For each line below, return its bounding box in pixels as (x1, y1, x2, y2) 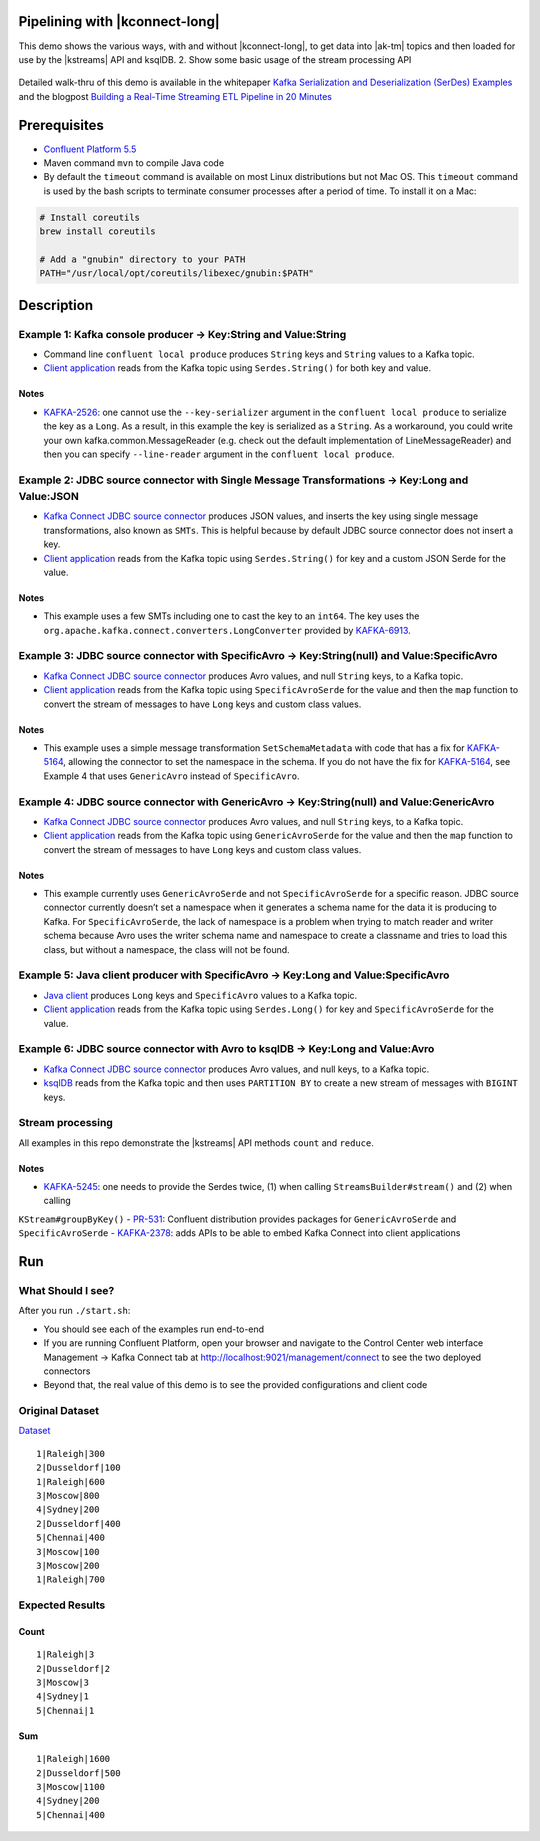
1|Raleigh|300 (36, 1448, 105, 1459)
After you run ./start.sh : (18, 1305, 131, 1317)
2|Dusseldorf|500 (36, 1767, 121, 1779)
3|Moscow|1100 (36, 1781, 105, 1793)
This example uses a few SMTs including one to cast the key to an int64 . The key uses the (43, 610, 420, 622)
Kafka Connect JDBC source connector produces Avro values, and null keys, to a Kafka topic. (43, 1063, 430, 1075)
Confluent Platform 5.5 (43, 143, 137, 155)
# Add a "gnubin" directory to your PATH (39, 253, 246, 265)
